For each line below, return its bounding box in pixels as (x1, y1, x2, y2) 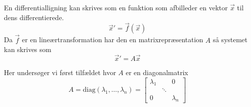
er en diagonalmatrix (125, 67, 188, 78)
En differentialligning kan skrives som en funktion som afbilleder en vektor (4, 2, 228, 12)
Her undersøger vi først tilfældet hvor (4, 67, 116, 78)
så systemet (213, 34, 248, 45)
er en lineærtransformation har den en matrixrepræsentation (22, 34, 203, 45)
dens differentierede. (4, 12, 64, 22)
